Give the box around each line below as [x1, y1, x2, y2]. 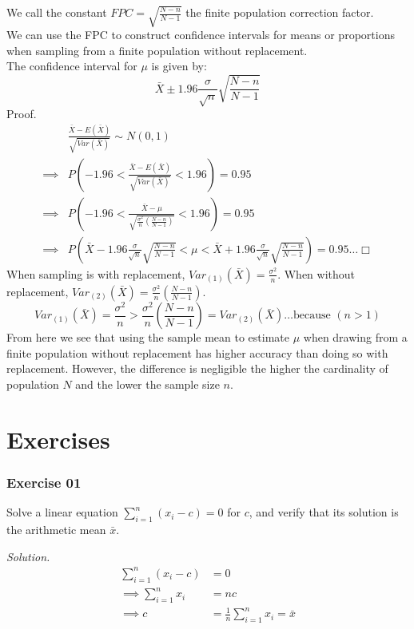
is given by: [151, 57, 207, 74]
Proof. [6, 105, 37, 122]
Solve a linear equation [6, 504, 118, 520]
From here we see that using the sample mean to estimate [6, 329, 290, 346]
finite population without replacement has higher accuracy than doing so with [6, 344, 388, 361]
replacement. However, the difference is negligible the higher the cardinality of [6, 360, 388, 377]
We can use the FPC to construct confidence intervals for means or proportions [6, 26, 395, 43]
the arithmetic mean [6, 521, 106, 538]
